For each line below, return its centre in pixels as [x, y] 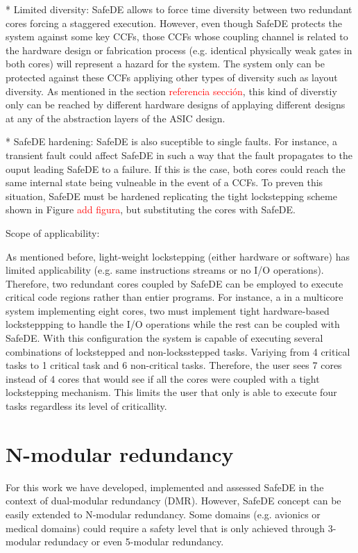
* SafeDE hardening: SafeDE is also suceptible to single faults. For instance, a [171, 141]
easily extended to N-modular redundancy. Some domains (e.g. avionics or [163, 514]
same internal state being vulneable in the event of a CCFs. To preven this [164, 182]
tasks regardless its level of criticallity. [86, 406]
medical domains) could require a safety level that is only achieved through [165, 528]
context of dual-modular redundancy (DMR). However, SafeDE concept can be [173, 501]
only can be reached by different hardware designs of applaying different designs [176, 105]
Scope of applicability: [53, 232]
